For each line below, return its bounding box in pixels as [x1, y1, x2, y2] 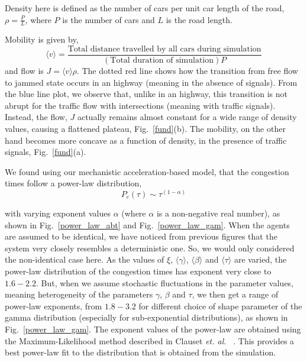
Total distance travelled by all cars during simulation [67, 45, 261, 54]
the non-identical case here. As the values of [5, 253, 164, 266]
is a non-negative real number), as [156, 207, 280, 219]
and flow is [5, 64, 44, 77]
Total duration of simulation [110, 56, 214, 65]
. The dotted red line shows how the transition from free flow [76, 64, 298, 77]
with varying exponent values [5, 207, 111, 219]
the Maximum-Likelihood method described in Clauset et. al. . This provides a [5, 334, 295, 347]
